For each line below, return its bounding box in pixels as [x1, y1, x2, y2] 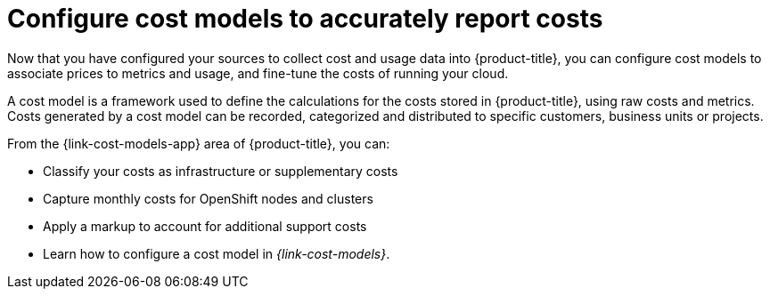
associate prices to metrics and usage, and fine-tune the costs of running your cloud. [7, 65, 509, 81]
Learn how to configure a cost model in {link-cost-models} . [43, 245, 390, 261]
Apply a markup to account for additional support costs [43, 218, 367, 234]
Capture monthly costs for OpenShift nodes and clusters [43, 190, 373, 206]
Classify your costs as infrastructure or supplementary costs [43, 163, 398, 179]
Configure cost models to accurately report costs [7, 4, 603, 34]
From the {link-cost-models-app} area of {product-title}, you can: [7, 135, 390, 151]
